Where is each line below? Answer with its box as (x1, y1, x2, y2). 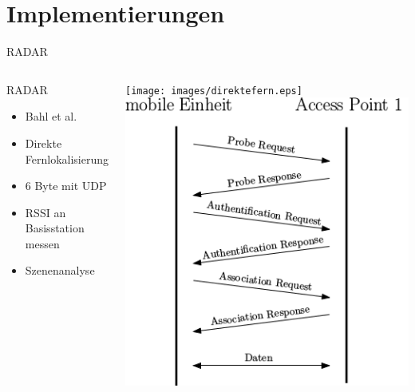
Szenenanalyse (25, 262, 95, 279)
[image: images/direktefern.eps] (125, 85, 302, 97)
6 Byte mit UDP (25, 177, 107, 194)
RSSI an (25, 204, 66, 220)
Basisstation (25, 220, 85, 236)
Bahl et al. (25, 108, 77, 125)
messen (25, 235, 60, 251)
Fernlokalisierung (25, 150, 109, 167)
